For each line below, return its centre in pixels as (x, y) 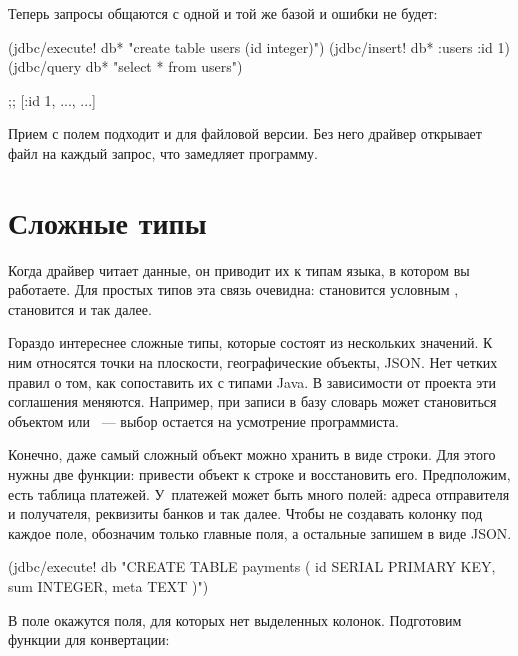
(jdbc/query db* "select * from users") (125, 66)
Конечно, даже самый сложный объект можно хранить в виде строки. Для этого (252, 454)
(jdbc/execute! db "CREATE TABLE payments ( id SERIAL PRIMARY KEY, (252, 566)
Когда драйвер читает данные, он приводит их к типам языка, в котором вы (239, 269)
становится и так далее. (80, 308)
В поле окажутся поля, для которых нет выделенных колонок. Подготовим (235, 619)
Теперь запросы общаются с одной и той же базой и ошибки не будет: (223, 13)
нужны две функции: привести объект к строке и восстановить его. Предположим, (259, 474)
